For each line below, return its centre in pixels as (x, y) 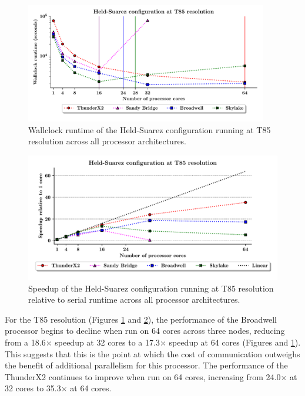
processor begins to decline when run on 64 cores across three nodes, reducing (145, 331)
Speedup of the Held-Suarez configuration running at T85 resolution (151, 288)
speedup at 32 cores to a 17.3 (107, 342)
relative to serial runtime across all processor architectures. (134, 299)
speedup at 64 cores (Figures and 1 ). (235, 342)
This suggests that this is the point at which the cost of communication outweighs (152, 353)
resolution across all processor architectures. (108, 141)
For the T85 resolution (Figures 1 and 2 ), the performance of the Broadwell (141, 319)
